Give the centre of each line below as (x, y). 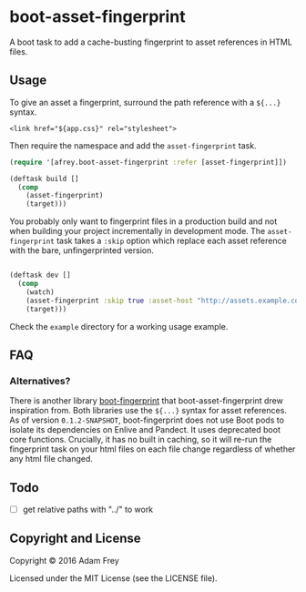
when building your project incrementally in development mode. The (138, 231)
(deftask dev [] (40, 275)
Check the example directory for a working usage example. (119, 326)
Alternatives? (40, 381)
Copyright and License (75, 539)
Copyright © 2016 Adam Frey (65, 560)
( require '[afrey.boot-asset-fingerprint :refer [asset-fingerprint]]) (148, 162)
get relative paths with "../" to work (88, 509)
